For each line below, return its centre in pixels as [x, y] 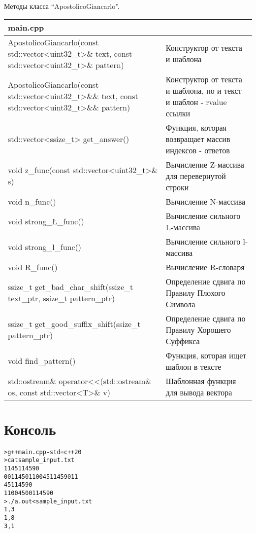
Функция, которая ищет [206, 355]
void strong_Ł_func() [46, 221]
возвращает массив [198, 139]
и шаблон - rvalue [196, 102]
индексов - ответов [198, 150]
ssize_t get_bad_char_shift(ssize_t [71, 287]
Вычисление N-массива [206, 201]
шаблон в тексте [193, 366]
